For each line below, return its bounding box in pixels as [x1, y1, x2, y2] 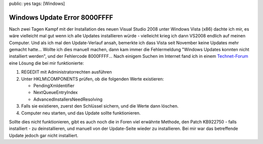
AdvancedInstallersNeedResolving [33, 96, 103, 102]
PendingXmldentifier [33, 83, 75, 89]
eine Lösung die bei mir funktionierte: [9, 60, 84, 66]
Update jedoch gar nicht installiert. [9, 132, 78, 138]
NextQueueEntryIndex [33, 90, 78, 95]
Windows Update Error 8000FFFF [9, 13, 113, 21]
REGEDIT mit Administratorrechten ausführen [21, 69, 112, 75]
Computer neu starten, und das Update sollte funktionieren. [21, 110, 141, 116]
